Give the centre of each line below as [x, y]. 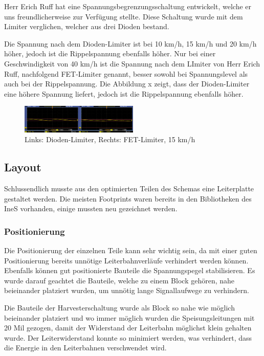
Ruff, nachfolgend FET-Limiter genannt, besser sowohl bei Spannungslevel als [126, 73]
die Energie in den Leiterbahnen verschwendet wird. [85, 348]
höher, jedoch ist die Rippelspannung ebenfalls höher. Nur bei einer [110, 53]
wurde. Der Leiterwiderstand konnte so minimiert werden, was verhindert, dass [128, 337]
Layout [23, 167]
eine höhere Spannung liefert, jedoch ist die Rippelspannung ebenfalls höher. [124, 93]
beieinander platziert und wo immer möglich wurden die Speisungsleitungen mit [129, 317]
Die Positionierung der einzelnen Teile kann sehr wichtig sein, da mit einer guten [131, 250]
